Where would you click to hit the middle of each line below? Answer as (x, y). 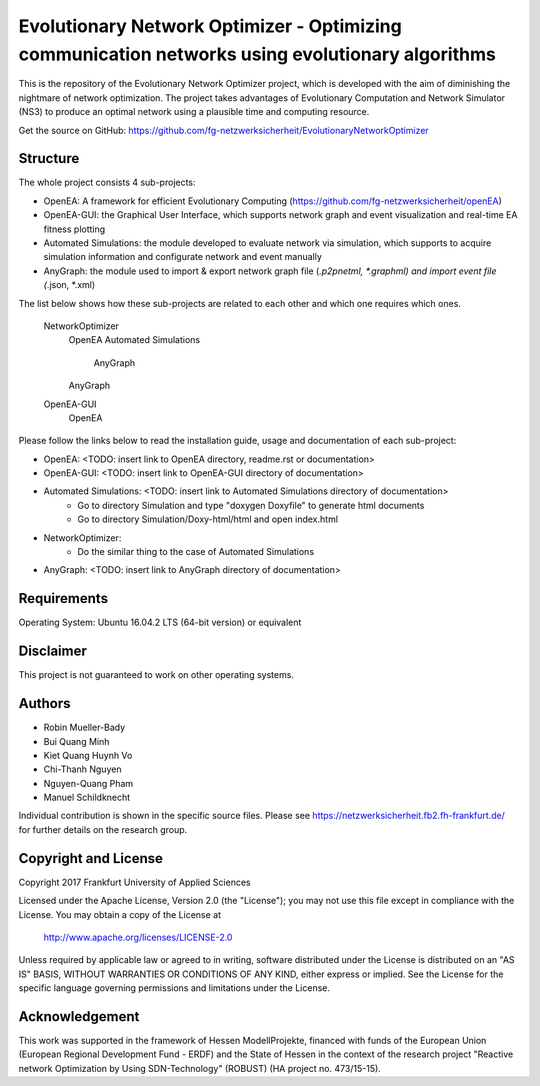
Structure (49, 158)
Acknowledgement (79, 1016)
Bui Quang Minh (76, 741)
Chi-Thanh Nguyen (82, 769)
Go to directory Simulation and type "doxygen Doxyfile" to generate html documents (251, 505)
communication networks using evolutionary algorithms (257, 54)
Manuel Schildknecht (87, 797)
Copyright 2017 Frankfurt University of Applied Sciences (134, 882)
